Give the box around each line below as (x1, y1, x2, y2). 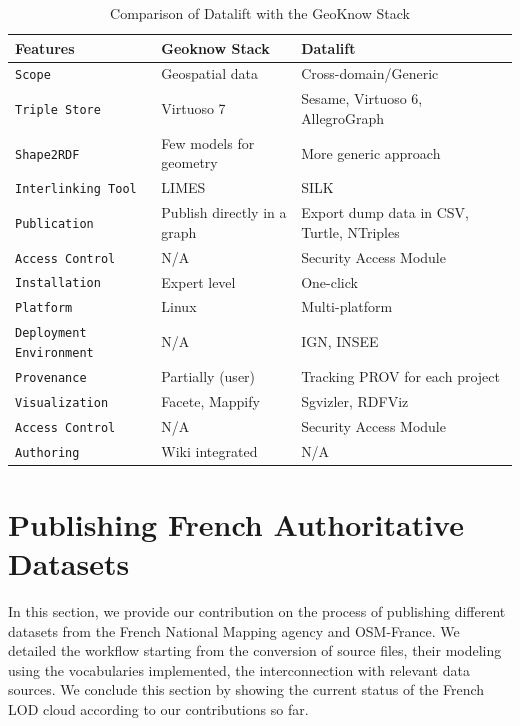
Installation (15, 276, 101, 291)
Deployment (15, 326, 87, 341)
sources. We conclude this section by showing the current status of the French (8, 679, 485, 700)
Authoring (15, 445, 80, 460)
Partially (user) (161, 365, 256, 386)
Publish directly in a (161, 202, 287, 223)
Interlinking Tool (15, 182, 137, 197)
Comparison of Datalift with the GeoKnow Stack (110, 3, 410, 23)
